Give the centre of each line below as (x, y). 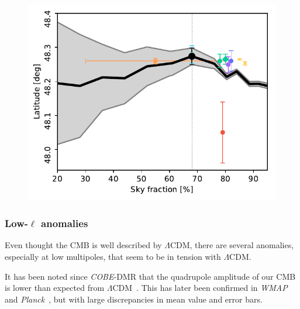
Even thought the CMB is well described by (83, 245)
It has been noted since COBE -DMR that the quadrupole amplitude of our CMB (150, 276)
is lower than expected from (55, 288)
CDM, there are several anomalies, (232, 245)
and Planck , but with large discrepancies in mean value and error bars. (134, 299)
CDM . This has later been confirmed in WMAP (200, 288)
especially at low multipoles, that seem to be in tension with (113, 256)
